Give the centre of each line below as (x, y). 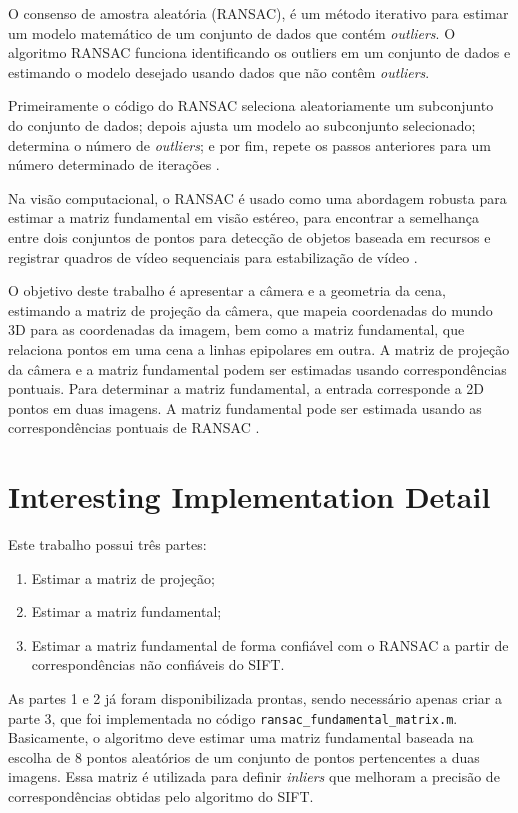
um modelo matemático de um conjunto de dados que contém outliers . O (232, 32)
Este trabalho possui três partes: (107, 544)
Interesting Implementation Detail (249, 496)
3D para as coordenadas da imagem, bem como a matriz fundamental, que (236, 329)
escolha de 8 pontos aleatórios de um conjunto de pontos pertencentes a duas (244, 756)
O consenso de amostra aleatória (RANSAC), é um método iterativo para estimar (258, 13)
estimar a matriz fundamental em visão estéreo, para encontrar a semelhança (244, 217)
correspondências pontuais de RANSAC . (134, 427)
